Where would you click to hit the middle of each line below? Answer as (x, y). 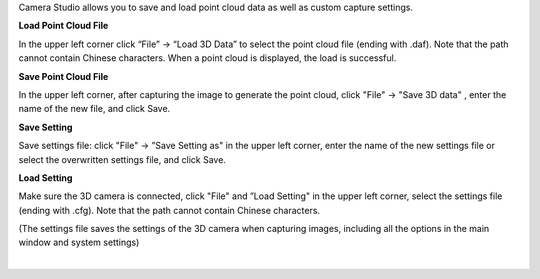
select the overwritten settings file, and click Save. (122, 159)
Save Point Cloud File (63, 76)
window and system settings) (79, 242)
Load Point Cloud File (63, 26)
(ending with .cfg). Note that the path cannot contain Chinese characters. (169, 210)
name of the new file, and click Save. (94, 109)
